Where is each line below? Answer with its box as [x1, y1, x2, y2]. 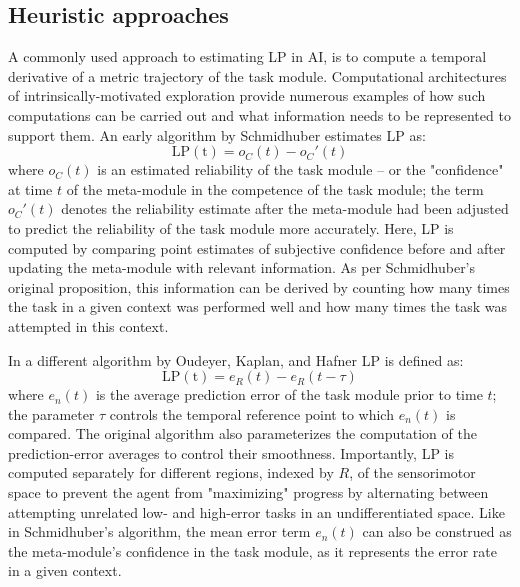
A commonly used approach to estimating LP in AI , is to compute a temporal [8, 46, 487, 67]
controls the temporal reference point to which [109, 403, 394, 424]
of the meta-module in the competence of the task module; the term [66, 178, 484, 199]
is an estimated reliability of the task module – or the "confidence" [97, 159, 504, 180]
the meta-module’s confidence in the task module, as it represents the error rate [8, 540, 498, 561]
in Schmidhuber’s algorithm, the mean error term [8, 521, 311, 542]
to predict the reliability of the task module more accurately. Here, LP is [8, 217, 454, 238]
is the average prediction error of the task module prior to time [95, 384, 483, 405]
